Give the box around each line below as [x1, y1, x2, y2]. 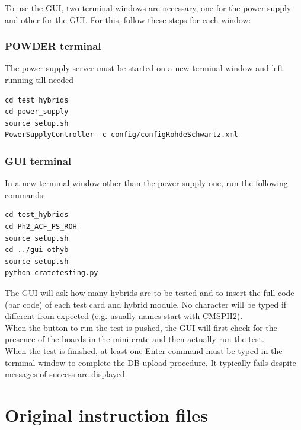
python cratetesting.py [5, 269, 98, 278]
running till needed [5, 74, 73, 85]
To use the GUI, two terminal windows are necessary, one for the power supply [5, 2, 292, 14]
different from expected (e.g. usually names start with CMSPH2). [5, 310, 243, 322]
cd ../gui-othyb [5, 246, 69, 254]
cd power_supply [5, 107, 69, 116]
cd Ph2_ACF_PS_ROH [5, 222, 77, 231]
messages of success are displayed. [5, 368, 127, 380]
